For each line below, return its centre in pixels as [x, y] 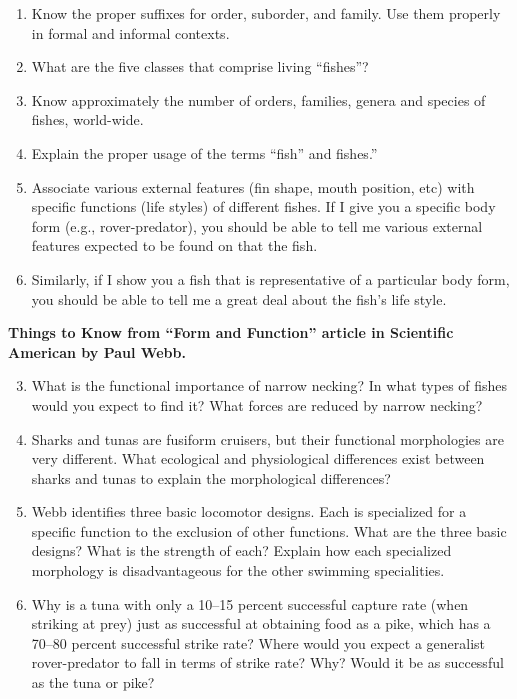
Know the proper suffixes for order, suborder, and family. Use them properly [266, 13]
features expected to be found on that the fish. [174, 245]
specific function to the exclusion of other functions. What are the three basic [269, 530]
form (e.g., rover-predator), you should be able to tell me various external [257, 225]
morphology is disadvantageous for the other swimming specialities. [238, 570]
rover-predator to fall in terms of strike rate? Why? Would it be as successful [267, 662]
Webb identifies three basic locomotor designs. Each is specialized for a [249, 511]
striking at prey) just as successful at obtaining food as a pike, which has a [261, 623]
